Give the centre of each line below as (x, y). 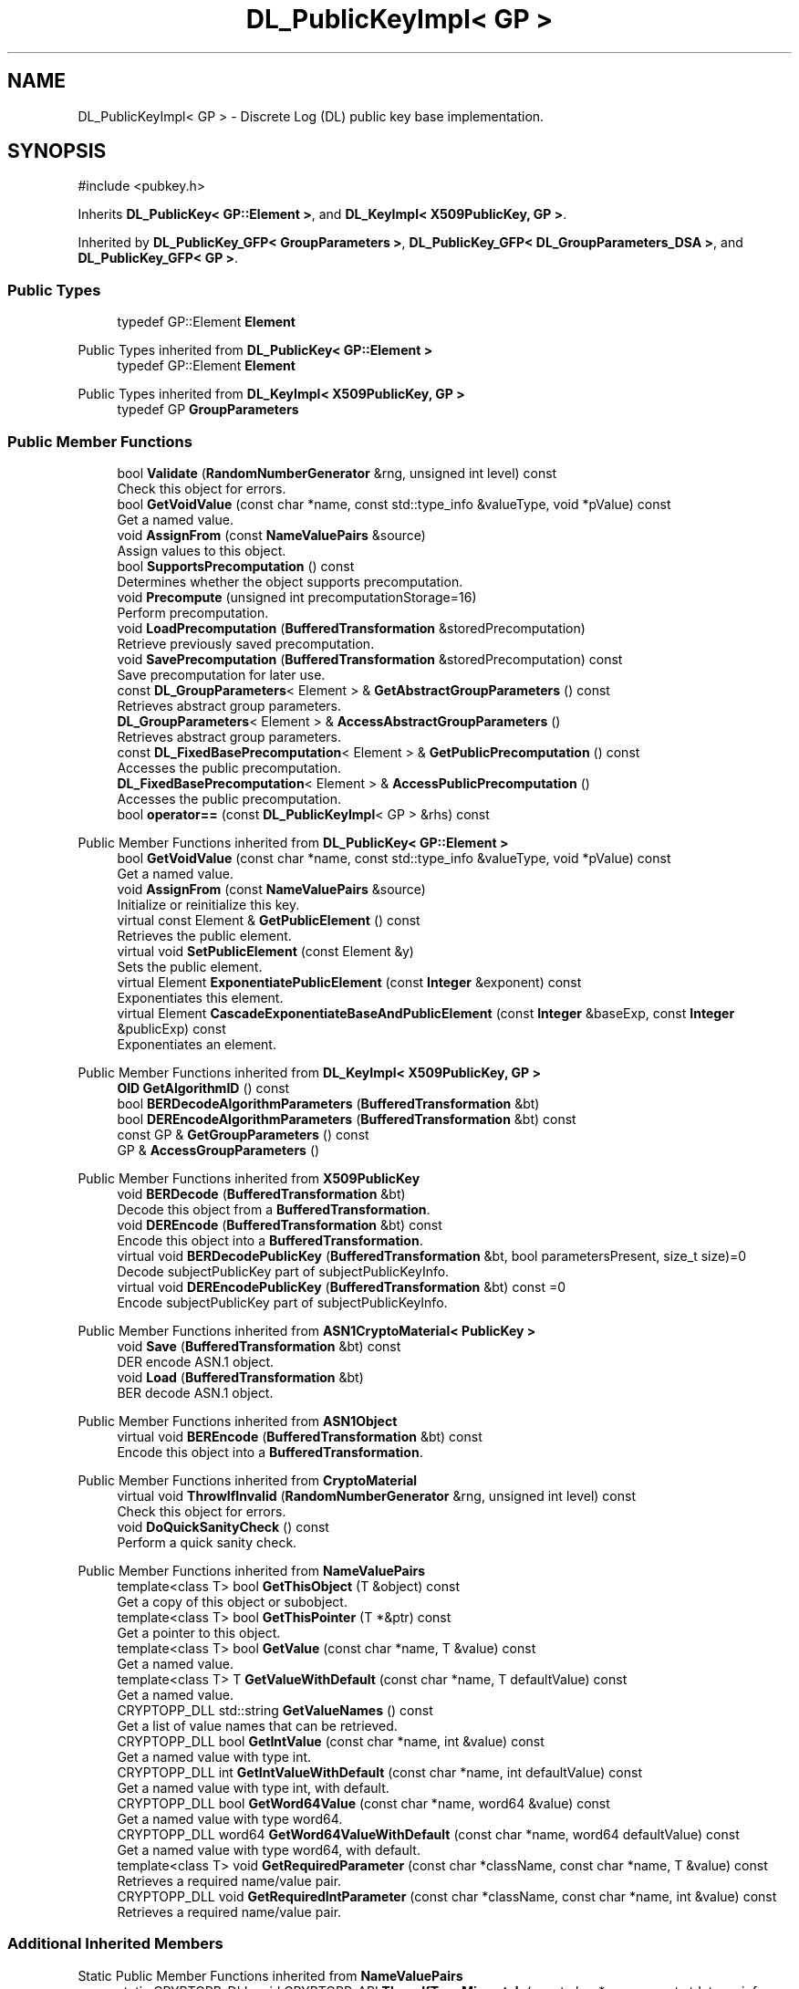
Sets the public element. (190, 966)
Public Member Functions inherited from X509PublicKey (249, 1178)
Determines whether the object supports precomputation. (290, 581)
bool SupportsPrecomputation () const (236, 566)
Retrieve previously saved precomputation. (246, 643)
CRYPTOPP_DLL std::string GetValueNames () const (275, 1710)
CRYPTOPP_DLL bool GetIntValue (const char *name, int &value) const (331, 1741)
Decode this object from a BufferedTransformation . (274, 1209)
